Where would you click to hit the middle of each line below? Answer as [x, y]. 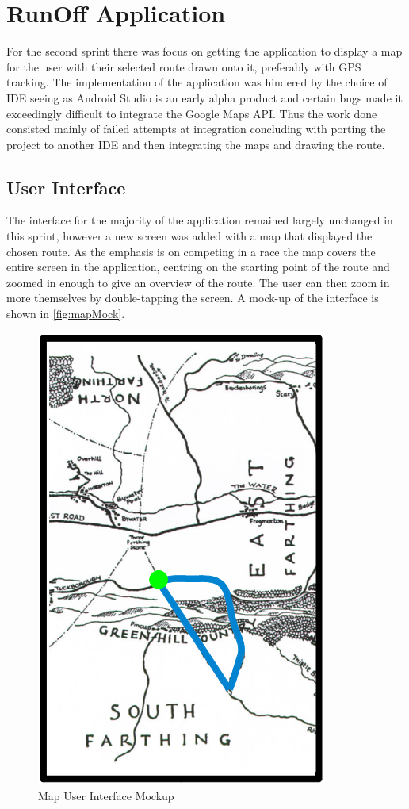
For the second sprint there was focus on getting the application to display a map [204, 51]
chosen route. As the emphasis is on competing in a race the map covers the [191, 251]
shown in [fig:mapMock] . [66, 314]
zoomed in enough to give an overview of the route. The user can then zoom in [198, 282]
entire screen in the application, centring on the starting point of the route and [198, 267]
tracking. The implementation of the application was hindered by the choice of [197, 82]
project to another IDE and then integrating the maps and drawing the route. [196, 144]
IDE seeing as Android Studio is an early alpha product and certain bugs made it [204, 97]
